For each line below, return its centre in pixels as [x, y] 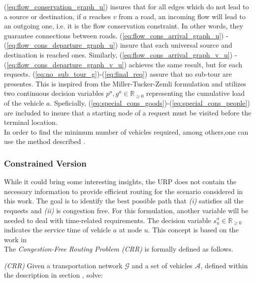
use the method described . [45, 141]
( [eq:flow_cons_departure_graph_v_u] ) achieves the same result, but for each [123, 64]
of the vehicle [24, 102]
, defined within [224, 265]
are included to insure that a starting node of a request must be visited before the [128, 112]
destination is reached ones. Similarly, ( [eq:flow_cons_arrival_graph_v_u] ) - [121, 54]
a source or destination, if [43, 16]
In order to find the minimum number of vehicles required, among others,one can [126, 131]
